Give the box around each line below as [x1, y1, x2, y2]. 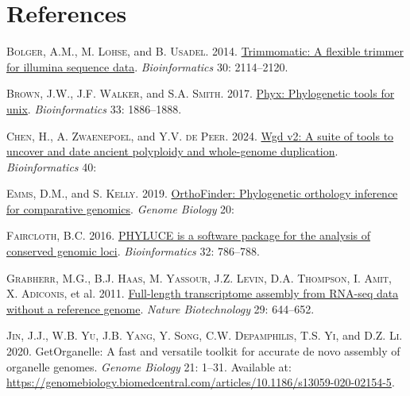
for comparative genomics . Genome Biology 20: [6, 200, 234, 217]
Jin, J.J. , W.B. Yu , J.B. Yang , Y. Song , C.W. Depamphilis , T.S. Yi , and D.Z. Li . [6, 327, 403, 344]
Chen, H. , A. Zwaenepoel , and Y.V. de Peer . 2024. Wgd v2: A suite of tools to [6, 127, 394, 144]
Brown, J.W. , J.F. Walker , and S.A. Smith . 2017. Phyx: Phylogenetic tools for [6, 85, 395, 102]
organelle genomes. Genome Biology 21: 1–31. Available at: [6, 358, 292, 375]
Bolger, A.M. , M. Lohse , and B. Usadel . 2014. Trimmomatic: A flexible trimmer [6, 43, 404, 60]
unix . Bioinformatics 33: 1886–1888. [6, 100, 182, 117]
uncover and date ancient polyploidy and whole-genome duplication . [6, 143, 338, 160]
